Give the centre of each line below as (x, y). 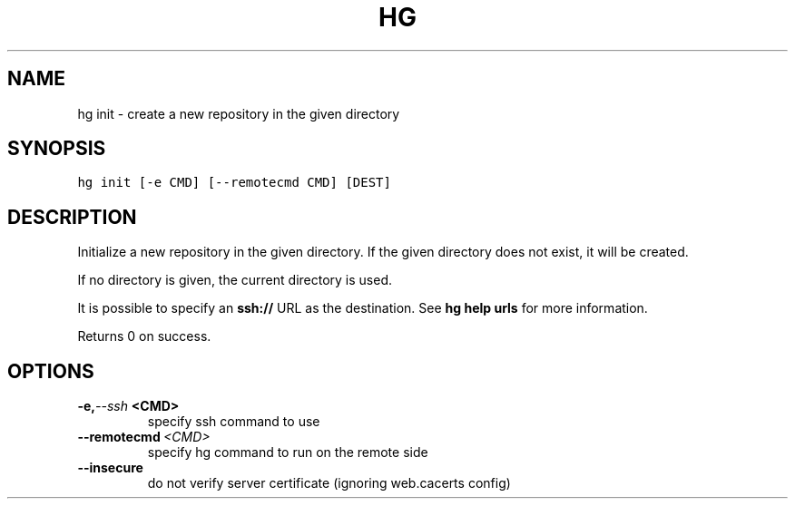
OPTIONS (51, 371)
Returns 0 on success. (144, 336)
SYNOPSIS (57, 149)
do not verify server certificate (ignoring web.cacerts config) (329, 483)
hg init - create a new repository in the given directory (239, 113)
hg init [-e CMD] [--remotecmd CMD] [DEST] (234, 183)
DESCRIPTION (72, 217)
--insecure (110, 468)
